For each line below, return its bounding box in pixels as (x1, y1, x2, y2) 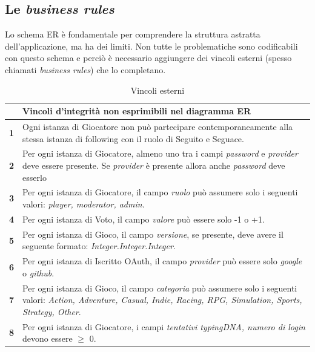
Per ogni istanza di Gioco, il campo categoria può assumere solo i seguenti (22, 281, 297, 294)
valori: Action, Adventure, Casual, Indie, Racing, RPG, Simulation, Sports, (22, 293, 302, 306)
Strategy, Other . (22, 305, 81, 318)
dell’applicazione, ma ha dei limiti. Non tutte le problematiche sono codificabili (5, 39, 298, 52)
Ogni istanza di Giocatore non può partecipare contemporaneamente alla (22, 120, 293, 133)
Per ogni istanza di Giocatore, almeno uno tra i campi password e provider (22, 147, 298, 160)
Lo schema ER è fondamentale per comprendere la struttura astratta (5, 28, 260, 41)
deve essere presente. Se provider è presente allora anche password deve (22, 159, 285, 172)
